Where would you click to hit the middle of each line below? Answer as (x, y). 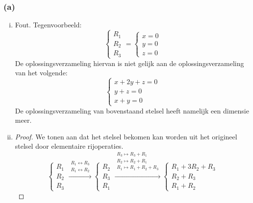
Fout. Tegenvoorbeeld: (48, 25)
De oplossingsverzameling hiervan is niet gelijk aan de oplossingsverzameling (129, 63)
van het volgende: (41, 73)
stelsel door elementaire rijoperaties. (69, 146)
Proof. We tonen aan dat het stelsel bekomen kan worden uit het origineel (126, 136)
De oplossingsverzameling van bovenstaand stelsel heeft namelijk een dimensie (132, 110)
